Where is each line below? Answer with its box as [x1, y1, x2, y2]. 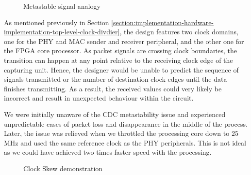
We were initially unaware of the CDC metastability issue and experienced [4, 109, 226, 119]
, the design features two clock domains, [119, 27, 238, 37]
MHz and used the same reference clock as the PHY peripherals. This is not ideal [4, 137, 246, 147]
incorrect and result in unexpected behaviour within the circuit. [4, 93, 194, 103]
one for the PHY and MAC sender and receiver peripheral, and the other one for [4, 36, 244, 46]
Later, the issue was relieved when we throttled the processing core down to [4, 128, 230, 138]
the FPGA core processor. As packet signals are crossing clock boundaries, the [4, 45, 237, 56]
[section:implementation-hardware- [111, 17, 214, 27]
